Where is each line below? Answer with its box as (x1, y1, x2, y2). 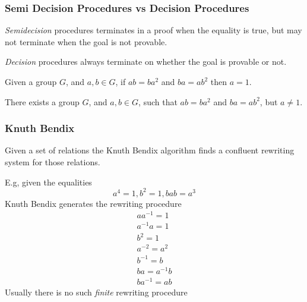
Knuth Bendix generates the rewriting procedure (5, 197, 182, 209)
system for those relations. (5, 156, 100, 168)
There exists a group (5, 95, 80, 108)
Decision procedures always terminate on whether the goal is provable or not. (5, 55, 287, 68)
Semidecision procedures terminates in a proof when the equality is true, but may (5, 24, 302, 36)
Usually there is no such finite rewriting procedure (5, 285, 188, 298)
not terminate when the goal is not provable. (5, 35, 167, 48)
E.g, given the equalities (5, 175, 92, 188)
